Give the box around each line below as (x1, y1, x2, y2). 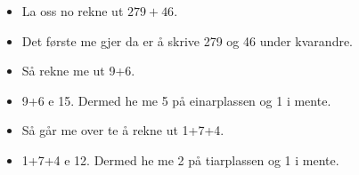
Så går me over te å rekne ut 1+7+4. (21, 121, 224, 139)
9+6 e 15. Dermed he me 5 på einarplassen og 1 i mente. (21, 91, 331, 109)
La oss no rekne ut (21, 2, 124, 20)
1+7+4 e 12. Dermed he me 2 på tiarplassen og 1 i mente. (21, 150, 339, 169)
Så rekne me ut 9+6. (21, 61, 135, 80)
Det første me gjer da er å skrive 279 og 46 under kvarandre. (21, 31, 354, 50)
